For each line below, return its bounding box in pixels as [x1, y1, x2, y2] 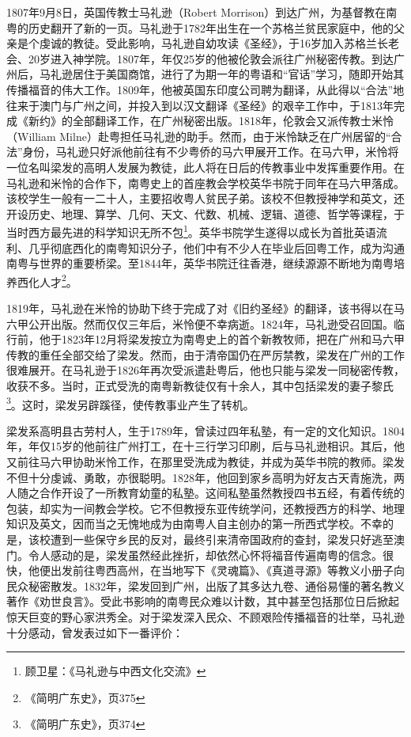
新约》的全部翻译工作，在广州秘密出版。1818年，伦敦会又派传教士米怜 [28, 112, 394, 129]
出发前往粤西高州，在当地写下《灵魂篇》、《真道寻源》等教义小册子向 [50, 562, 405, 579]
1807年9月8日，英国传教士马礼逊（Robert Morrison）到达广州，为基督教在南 [6, 4, 398, 20]
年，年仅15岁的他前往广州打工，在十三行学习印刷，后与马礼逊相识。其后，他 [6, 438, 405, 454]
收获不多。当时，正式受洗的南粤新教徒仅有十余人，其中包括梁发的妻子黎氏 [6, 377, 394, 393]
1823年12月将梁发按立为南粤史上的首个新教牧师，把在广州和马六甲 [61, 331, 405, 348]
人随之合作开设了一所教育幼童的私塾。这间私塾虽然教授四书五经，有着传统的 [6, 484, 405, 501]
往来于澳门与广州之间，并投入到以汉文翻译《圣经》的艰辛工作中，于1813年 [6, 97, 394, 113]
